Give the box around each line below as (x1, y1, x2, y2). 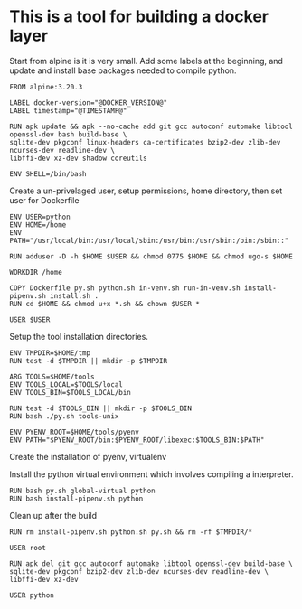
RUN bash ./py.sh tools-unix (9, 411, 119, 421)
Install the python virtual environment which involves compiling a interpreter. (9, 468, 294, 480)
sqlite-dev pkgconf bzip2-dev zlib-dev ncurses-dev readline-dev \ (9, 567, 269, 576)
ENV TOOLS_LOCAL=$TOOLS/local (9, 379, 124, 389)
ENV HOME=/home (9, 220, 67, 230)
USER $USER (9, 314, 51, 324)
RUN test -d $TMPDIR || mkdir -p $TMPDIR (9, 356, 168, 365)
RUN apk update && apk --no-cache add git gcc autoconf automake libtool (9, 122, 294, 131)
